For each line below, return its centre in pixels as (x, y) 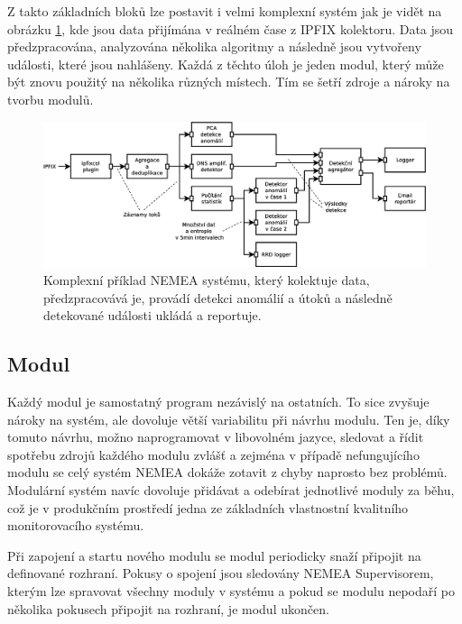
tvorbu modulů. (51, 99)
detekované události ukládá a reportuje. (152, 315)
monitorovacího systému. (76, 525)
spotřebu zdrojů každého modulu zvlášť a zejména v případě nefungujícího (213, 454)
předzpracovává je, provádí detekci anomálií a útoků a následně (218, 297)
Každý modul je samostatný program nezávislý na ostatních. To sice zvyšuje (218, 402)
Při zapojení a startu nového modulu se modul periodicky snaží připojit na (214, 555)
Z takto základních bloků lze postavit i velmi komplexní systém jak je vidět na (225, 11)
